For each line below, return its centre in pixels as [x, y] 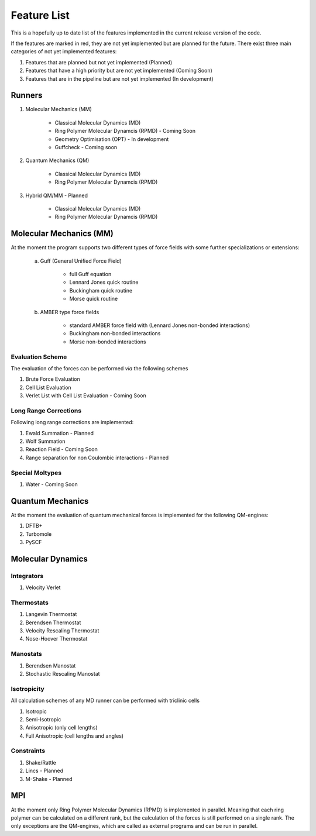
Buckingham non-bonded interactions [115, 333]
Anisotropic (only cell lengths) [61, 728]
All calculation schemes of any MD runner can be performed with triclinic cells [105, 701]
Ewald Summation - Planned [59, 433]
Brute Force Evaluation [53, 379]
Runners [27, 96]
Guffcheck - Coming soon [86, 147]
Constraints [28, 751]
